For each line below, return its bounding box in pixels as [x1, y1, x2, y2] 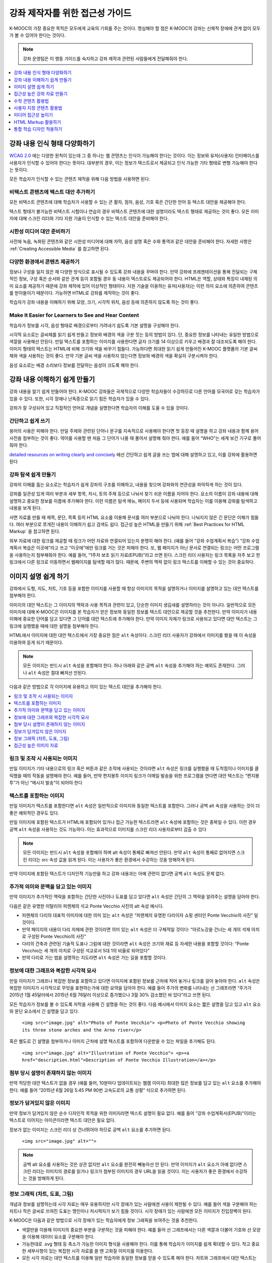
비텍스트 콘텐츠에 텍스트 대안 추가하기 [9, 188, 95, 196]
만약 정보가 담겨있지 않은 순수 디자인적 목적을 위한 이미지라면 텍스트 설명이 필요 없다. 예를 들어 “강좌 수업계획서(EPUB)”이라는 [9, 1110, 256, 1116]
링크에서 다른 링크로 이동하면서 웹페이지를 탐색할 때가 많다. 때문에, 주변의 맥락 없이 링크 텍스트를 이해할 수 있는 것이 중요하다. [9, 559, 255, 565]
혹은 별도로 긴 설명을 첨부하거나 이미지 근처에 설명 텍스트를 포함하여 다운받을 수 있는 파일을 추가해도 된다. [9, 1038, 216, 1044]
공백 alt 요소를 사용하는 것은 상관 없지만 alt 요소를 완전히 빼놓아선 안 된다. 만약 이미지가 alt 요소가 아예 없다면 [23, 1161, 242, 1167]
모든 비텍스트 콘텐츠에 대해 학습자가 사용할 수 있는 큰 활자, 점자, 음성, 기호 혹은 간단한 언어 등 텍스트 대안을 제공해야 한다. [9, 199, 246, 205]
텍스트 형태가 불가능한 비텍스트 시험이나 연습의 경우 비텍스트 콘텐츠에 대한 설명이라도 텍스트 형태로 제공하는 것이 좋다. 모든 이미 [9, 208, 259, 214]
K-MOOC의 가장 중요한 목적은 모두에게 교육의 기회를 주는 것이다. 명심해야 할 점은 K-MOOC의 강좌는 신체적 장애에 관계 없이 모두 [9, 25, 261, 31]
